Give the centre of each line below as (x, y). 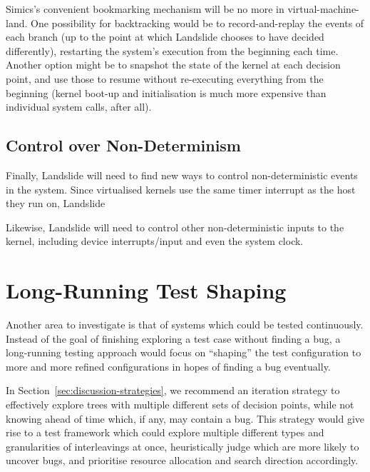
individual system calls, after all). (79, 107)
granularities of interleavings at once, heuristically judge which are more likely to (183, 446)
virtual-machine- (323, 9)
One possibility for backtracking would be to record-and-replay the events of (197, 22)
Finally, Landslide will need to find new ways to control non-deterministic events (182, 175)
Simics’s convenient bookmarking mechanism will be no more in (145, 9)
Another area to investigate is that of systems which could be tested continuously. (185, 325)
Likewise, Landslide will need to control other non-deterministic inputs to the (175, 227)
